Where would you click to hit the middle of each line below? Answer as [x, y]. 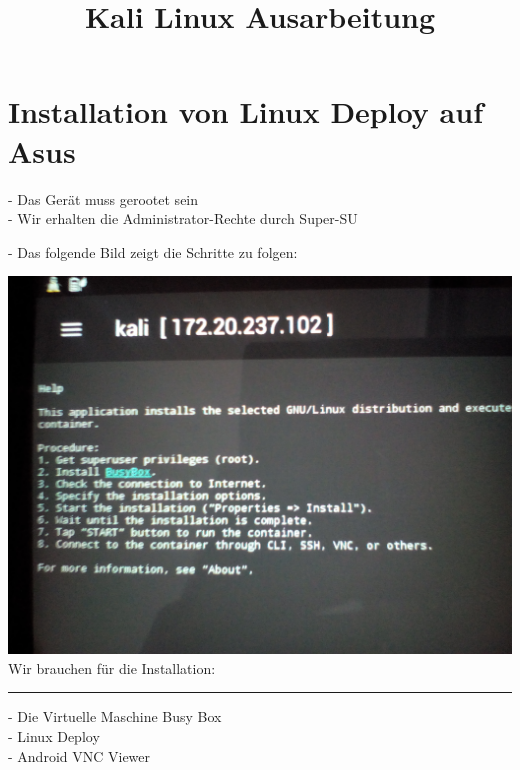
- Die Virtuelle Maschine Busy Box [115, 716]
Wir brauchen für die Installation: [112, 667]
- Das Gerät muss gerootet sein [103, 198]
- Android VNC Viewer [79, 755]
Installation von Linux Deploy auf [245, 111]
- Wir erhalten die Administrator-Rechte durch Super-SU [183, 218]
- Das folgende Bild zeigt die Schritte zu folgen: [153, 251]
